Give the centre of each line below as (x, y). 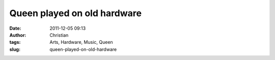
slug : (15, 49)
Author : (18, 35)
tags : (15, 42)
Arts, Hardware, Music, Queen (81, 42)
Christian (59, 35)
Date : (15, 28)
